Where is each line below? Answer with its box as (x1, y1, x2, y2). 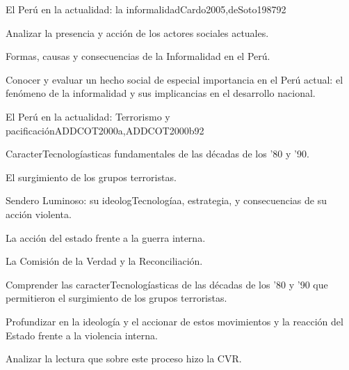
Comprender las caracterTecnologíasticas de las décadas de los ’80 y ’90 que (6, 277, 328, 291)
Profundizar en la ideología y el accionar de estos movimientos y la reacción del (6, 314, 343, 328)
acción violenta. (6, 206, 72, 221)
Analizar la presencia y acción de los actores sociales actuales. (6, 25, 269, 40)
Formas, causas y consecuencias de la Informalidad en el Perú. (6, 49, 270, 63)
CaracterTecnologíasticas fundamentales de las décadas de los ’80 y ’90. (6, 146, 309, 161)
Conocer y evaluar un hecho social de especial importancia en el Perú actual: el (6, 72, 343, 86)
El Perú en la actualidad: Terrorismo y (6, 109, 170, 123)
